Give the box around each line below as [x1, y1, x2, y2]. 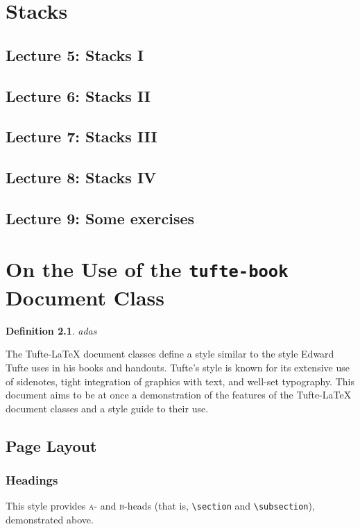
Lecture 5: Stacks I [6, 44, 144, 65]
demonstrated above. [6, 512, 94, 526]
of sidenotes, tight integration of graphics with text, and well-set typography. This [6, 373, 354, 388]
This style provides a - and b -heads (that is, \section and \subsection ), [6, 498, 315, 513]
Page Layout [6, 435, 97, 456]
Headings [6, 471, 58, 488]
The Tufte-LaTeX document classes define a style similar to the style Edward [6, 346, 334, 361]
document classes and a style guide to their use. [6, 401, 209, 415]
